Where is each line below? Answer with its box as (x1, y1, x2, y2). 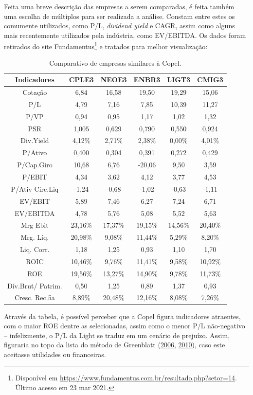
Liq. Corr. (20, 244, 50, 254)
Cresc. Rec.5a (14, 292, 55, 303)
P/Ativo (22, 147, 47, 158)
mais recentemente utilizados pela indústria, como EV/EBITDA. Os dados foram (4, 30, 246, 40)
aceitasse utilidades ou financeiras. (4, 349, 106, 359)
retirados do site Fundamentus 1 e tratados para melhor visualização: (4, 40, 208, 52)
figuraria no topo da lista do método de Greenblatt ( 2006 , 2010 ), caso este (4, 340, 225, 350)
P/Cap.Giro (17, 160, 53, 170)
